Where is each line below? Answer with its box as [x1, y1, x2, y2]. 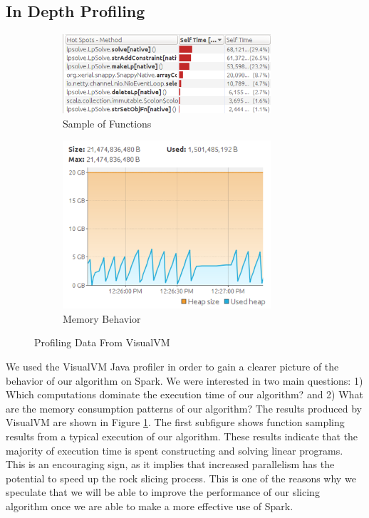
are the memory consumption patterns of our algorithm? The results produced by [6, 400, 362, 415]
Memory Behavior [63, 311, 141, 326]
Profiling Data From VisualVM [34, 335, 170, 350]
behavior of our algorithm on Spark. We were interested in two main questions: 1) [6, 373, 363, 388]
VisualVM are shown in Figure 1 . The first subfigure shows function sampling [6, 415, 345, 430]
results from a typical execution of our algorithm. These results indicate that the [6, 428, 358, 443]
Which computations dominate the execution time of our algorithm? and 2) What [6, 387, 363, 402]
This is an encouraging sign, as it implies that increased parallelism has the [6, 457, 335, 472]
